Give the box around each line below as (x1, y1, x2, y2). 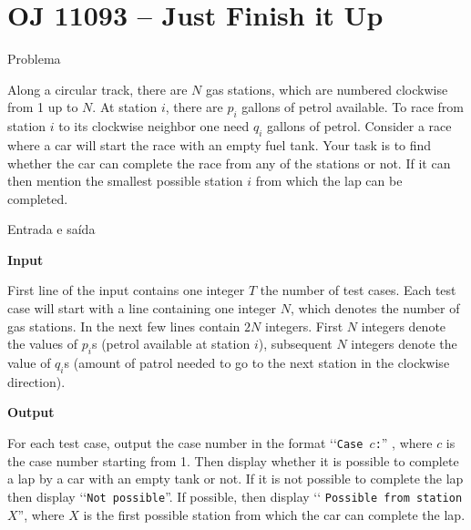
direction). (7, 372, 66, 391)
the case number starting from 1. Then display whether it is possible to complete (7, 451, 459, 470)
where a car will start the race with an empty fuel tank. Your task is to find (7, 135, 432, 154)
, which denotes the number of (290, 299, 460, 318)
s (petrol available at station (91, 334, 251, 353)
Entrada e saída (7, 219, 96, 239)
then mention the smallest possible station (7, 171, 243, 190)
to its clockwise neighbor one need (58, 117, 250, 136)
